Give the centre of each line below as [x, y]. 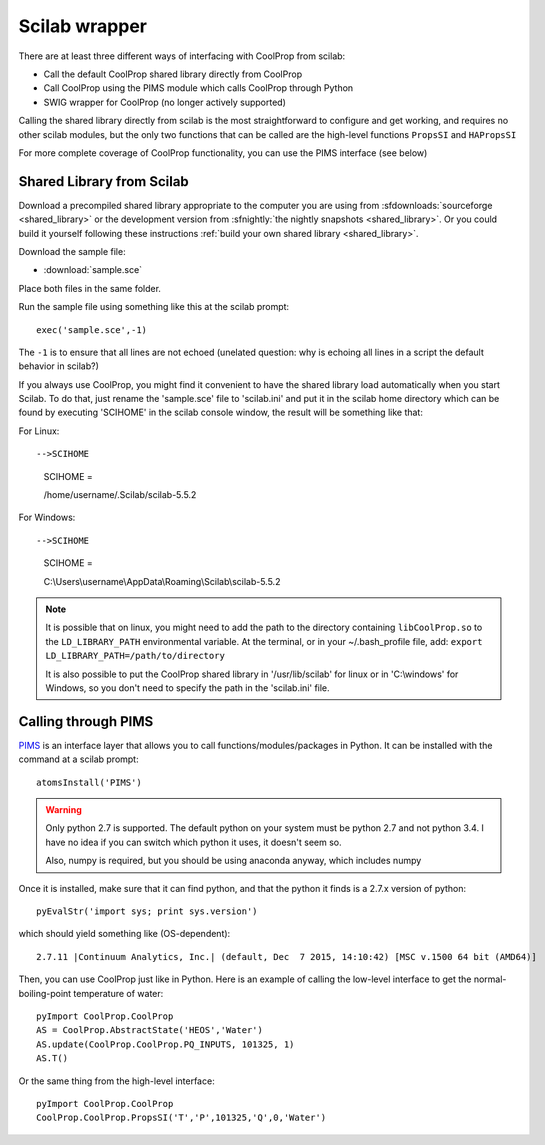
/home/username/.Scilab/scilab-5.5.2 [120, 495]
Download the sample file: [72, 251]
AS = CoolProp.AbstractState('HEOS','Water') [150, 1030]
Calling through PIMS [86, 721]
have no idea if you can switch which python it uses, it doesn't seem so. [193, 842]
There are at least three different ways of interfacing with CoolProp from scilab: [182, 56]
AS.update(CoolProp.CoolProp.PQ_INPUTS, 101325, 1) [165, 1044]
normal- [490, 979]
